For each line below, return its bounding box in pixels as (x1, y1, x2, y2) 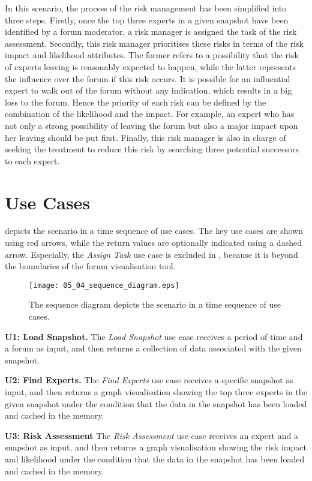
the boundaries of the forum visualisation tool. (5, 260, 176, 272)
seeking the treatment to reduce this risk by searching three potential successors (5, 143, 299, 155)
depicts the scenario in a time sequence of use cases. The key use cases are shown (5, 224, 303, 237)
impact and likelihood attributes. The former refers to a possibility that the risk (5, 49, 299, 61)
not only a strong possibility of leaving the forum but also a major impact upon (5, 119, 298, 131)
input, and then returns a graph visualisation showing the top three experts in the (5, 386, 307, 398)
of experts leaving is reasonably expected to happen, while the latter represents (5, 60, 296, 73)
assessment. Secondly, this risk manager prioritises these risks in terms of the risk (5, 37, 304, 49)
